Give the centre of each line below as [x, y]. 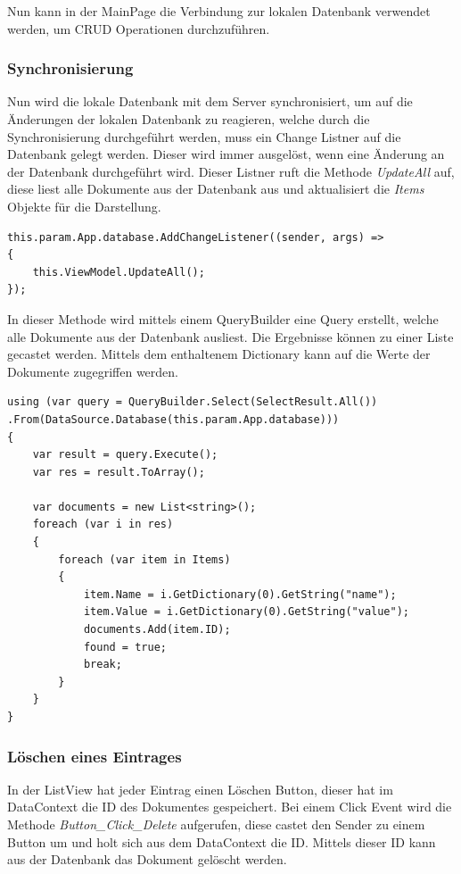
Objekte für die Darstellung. [84, 206]
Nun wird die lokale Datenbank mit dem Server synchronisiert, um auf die [210, 101]
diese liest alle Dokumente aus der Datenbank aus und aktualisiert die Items [216, 189]
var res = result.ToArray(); [119, 472]
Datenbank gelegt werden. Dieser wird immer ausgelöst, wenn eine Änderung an [226, 154]
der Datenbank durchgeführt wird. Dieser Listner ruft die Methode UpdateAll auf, [231, 171]
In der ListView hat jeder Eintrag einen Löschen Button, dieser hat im [200, 789]
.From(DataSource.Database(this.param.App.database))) [173, 419]
